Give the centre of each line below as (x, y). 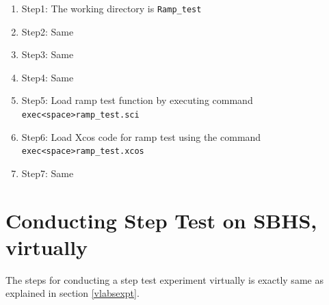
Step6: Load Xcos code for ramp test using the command (141, 136)
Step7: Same (48, 173)
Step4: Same (48, 77)
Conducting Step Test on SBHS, (161, 220)
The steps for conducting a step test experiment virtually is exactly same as (164, 279)
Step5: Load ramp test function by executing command (137, 100)
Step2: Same (48, 31)
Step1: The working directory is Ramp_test (111, 8)
